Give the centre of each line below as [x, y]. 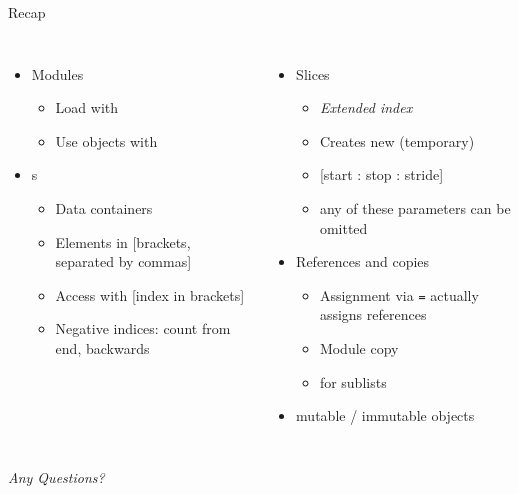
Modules [57, 73]
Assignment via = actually [399, 294]
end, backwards [102, 347]
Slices [313, 73]
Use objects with [106, 140]
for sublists [353, 381]
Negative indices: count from [143, 328]
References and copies [363, 261]
